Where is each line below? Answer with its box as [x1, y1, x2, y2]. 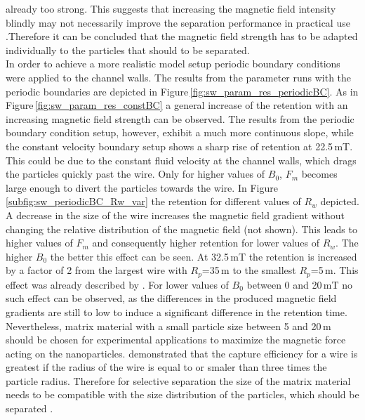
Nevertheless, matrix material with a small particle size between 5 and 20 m [6, 318, 331, 333]
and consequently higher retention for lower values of [92, 235, 320, 250]
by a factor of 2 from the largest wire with [6, 263, 187, 277]
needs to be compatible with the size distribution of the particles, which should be [6, 387, 359, 402]
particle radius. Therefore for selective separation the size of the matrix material [6, 373, 351, 388]
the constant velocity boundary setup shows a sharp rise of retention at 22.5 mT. [6, 138, 353, 153]
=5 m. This [310, 263, 359, 277]
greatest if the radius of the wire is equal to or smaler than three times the [6, 360, 327, 374]
